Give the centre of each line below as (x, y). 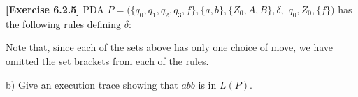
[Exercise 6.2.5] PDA (55, 9)
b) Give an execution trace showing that (92, 84)
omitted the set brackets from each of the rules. (107, 60)
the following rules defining (64, 23)
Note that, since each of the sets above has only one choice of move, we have (170, 47)
